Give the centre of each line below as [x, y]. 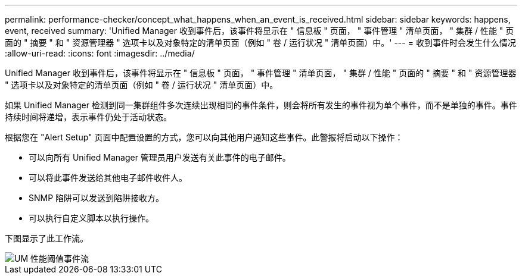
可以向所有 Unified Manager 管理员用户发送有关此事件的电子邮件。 [160, 157]
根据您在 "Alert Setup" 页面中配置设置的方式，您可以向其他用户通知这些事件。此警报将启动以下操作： [204, 137]
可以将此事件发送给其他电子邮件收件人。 [108, 178]
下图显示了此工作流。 [46, 238]
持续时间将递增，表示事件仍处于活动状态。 [88, 117]
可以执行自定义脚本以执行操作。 [91, 218]
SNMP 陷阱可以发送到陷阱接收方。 [97, 198]
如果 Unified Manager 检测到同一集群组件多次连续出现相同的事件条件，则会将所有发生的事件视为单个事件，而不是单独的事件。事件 [261, 105]
